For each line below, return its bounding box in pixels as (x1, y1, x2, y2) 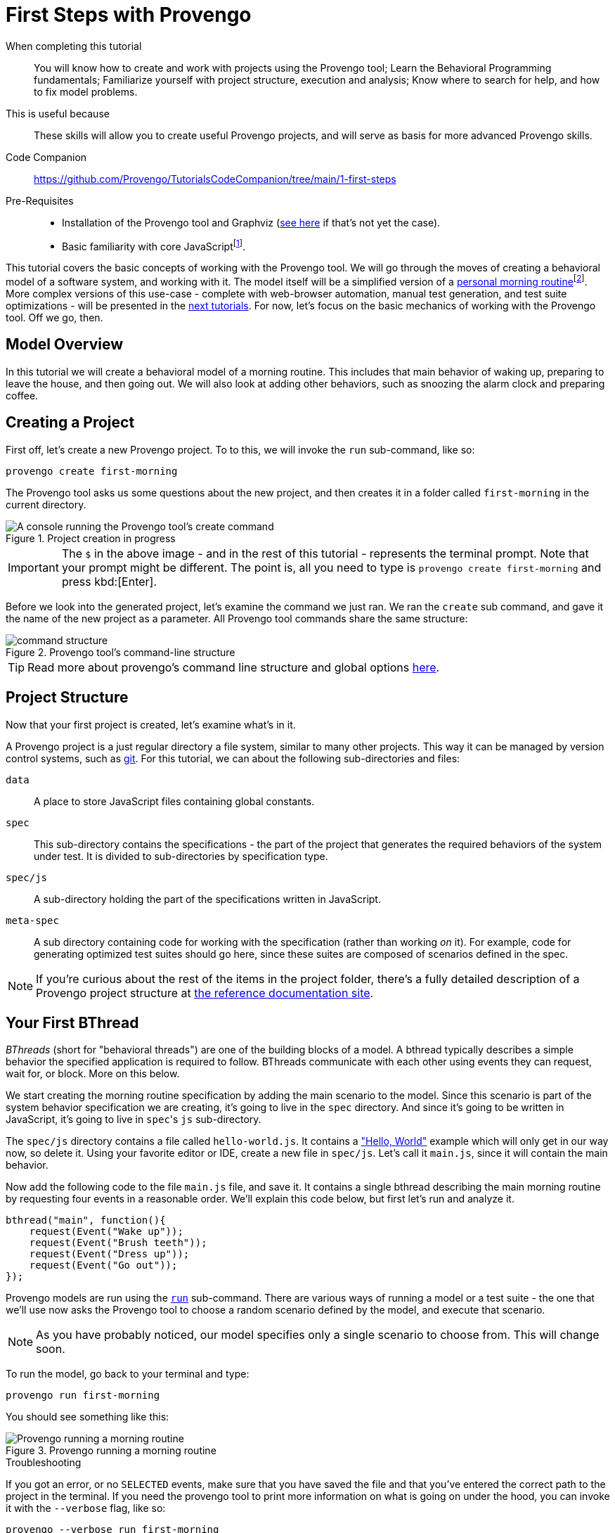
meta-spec (6, 914, 59, 926)
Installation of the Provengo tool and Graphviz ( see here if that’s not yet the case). (62, 216, 441, 229)
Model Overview (6, 335, 123, 354)
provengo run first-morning (6, 1390, 160, 1401)
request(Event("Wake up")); (29, 1226, 183, 1238)
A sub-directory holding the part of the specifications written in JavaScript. (34, 892, 381, 905)
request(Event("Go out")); (29, 1259, 178, 1271)
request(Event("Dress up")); (29, 1248, 190, 1260)
